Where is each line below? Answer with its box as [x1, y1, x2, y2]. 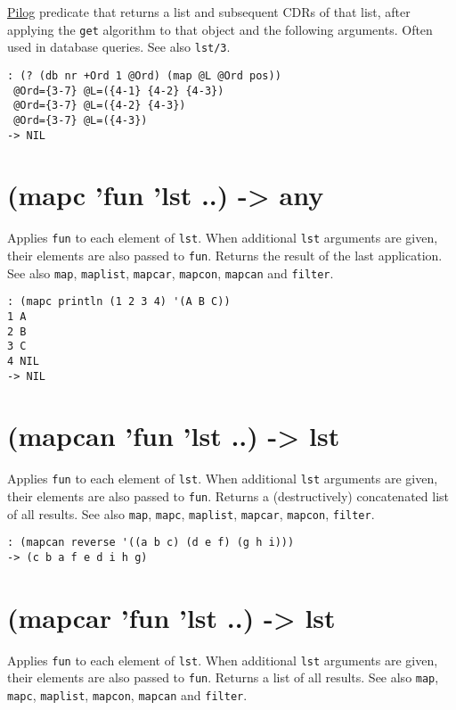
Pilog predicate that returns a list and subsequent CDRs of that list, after [7, 3, 411, 21]
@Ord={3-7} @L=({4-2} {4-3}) [13, 99, 186, 112]
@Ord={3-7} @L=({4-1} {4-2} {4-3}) [13, 84, 224, 97]
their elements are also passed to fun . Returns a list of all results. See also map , [7, 668, 439, 687]
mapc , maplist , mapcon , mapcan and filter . [7, 686, 248, 705]
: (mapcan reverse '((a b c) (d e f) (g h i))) [7, 536, 295, 549]
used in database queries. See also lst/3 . [7, 37, 231, 56]
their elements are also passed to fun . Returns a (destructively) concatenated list [7, 487, 449, 505]
